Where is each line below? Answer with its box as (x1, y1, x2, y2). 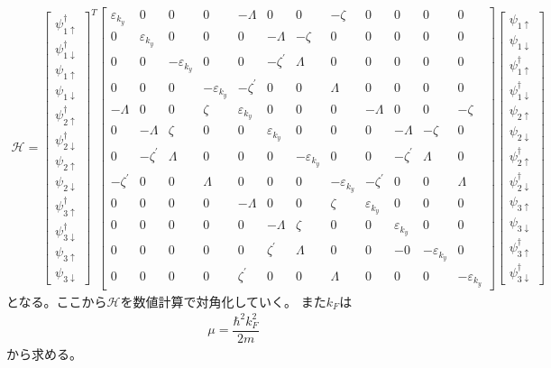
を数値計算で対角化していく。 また (120, 291, 326, 310)
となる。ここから (6, 291, 107, 310)
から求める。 (6, 344, 82, 363)
